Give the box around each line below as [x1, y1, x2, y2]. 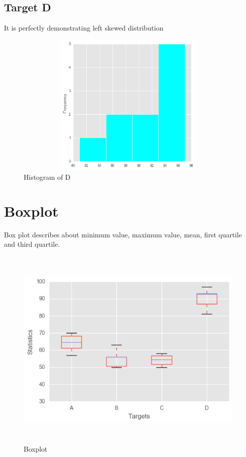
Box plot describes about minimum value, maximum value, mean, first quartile [4, 229, 242, 239]
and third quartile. [4, 239, 60, 249]
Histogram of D [24, 171, 70, 182]
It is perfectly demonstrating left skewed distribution [4, 23, 164, 33]
